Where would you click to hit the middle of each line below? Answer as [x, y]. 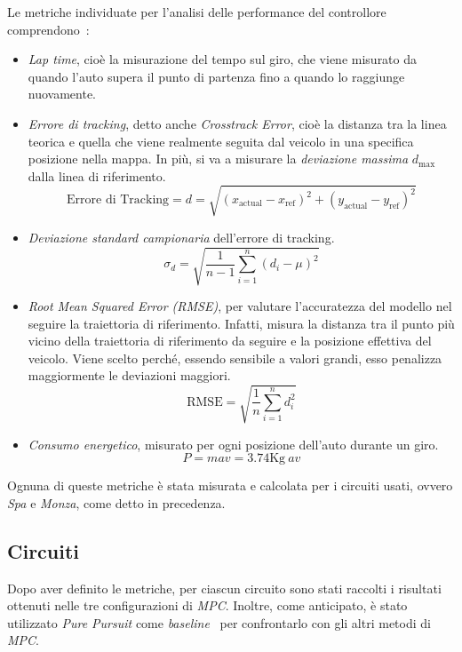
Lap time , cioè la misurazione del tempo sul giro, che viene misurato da [223, 59]
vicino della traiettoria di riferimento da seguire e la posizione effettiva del [230, 341]
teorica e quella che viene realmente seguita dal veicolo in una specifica [221, 141]
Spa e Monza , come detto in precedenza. [116, 502]
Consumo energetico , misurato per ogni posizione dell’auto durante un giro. [233, 444]
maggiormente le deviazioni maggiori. [129, 375]
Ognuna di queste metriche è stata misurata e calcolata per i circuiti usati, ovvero [230, 485]
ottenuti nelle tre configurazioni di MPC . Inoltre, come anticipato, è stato [207, 605]
